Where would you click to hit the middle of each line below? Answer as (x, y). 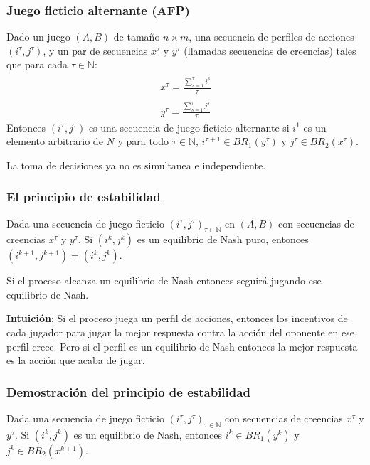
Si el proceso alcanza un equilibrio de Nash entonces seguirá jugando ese (164, 280)
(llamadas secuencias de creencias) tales (270, 50)
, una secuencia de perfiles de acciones (271, 37)
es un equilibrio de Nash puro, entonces (223, 239)
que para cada (37, 64)
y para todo (143, 141)
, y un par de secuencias (95, 50)
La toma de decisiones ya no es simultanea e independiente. (136, 165)
